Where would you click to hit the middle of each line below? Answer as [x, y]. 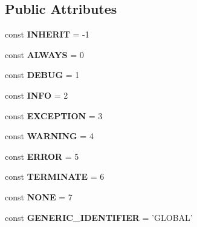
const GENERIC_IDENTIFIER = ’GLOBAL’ [99, 217]
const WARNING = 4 [49, 136]
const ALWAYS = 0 [44, 54]
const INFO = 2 [37, 95]
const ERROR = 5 [42, 156]
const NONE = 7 [39, 196]
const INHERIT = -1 [47, 34]
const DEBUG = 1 [42, 75]
